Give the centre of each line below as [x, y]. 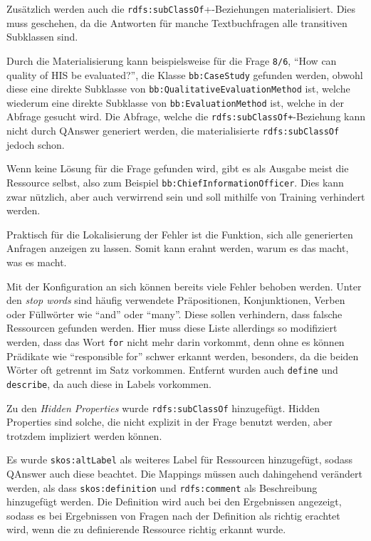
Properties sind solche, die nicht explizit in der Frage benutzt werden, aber [169, 422]
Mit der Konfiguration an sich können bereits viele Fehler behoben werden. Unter [184, 286]
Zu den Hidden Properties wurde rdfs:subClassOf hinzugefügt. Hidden [163, 408]
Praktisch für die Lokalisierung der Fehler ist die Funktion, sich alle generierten [180, 234]
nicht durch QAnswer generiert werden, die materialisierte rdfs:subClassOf [173, 131]
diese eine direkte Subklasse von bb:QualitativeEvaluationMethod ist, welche [178, 89]
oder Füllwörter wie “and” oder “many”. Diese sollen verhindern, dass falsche [174, 314]
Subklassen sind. [42, 37]
